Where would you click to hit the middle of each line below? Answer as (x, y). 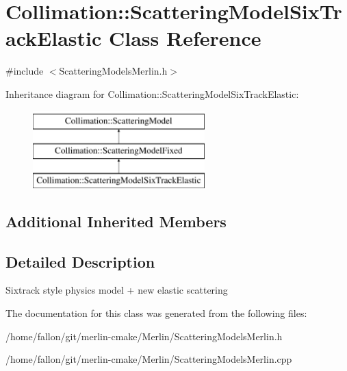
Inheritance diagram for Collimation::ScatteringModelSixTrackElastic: (152, 93)
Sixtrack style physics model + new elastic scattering (117, 290)
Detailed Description (80, 261)
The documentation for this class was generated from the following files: (156, 313)
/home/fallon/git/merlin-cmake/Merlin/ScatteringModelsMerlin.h (144, 336)
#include (25, 71)
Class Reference (185, 38)
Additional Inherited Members (116, 221)
